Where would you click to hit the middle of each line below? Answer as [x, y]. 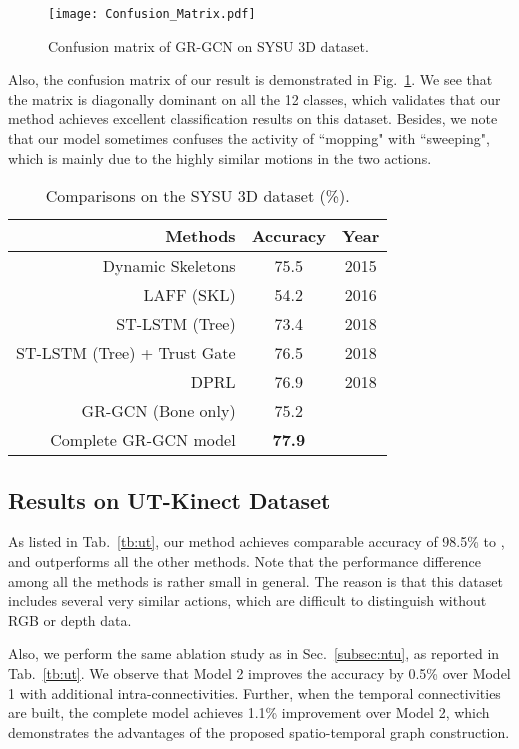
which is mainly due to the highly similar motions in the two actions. [220, 157]
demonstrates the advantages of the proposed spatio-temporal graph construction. [259, 731]
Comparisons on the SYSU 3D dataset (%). [197, 196]
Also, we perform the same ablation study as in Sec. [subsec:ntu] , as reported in [254, 653]
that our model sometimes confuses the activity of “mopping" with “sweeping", [249, 138]
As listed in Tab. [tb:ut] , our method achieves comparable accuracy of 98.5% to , [256, 541]
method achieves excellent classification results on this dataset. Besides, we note [253, 118]
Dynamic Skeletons [169, 266]
